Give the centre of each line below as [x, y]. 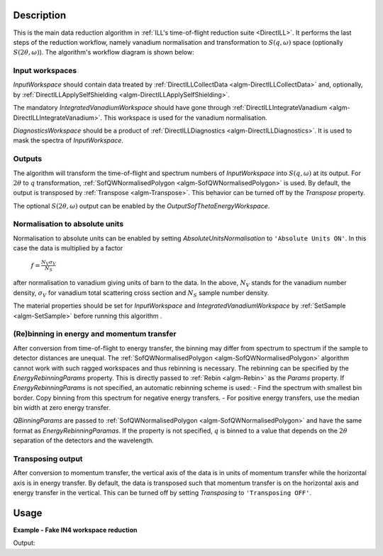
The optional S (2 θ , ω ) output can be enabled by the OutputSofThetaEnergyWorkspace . [141, 206]
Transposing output [48, 459]
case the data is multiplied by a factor [68, 248]
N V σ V [49, 262]
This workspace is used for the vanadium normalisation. [185, 118]
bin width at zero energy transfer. [62, 408]
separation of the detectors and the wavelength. [83, 440]
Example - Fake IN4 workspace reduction [75, 530]
